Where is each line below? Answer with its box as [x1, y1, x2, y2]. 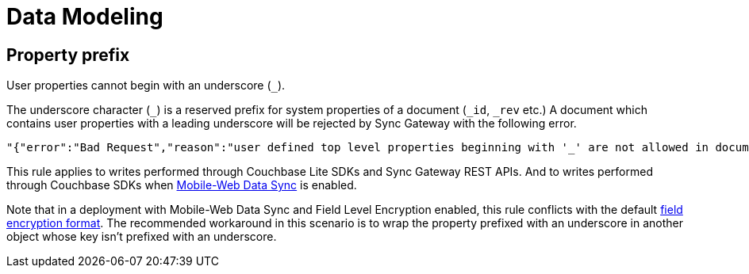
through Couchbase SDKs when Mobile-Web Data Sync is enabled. [6, 178, 357, 192]
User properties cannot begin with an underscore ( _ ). [6, 78, 286, 93]
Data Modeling [6, 3, 163, 30]
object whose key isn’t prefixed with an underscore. [6, 230, 277, 244]
